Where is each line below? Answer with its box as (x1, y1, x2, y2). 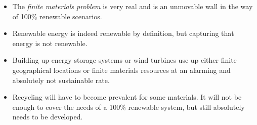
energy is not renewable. (12, 37, 88, 48)
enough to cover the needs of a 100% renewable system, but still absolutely (12, 101, 245, 112)
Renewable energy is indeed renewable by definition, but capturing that (12, 28, 234, 38)
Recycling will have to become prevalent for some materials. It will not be (12, 92, 242, 102)
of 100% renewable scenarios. (12, 11, 102, 21)
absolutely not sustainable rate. (12, 74, 110, 85)
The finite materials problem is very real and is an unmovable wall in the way (12, 1, 253, 11)
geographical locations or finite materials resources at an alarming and (12, 64, 231, 75)
